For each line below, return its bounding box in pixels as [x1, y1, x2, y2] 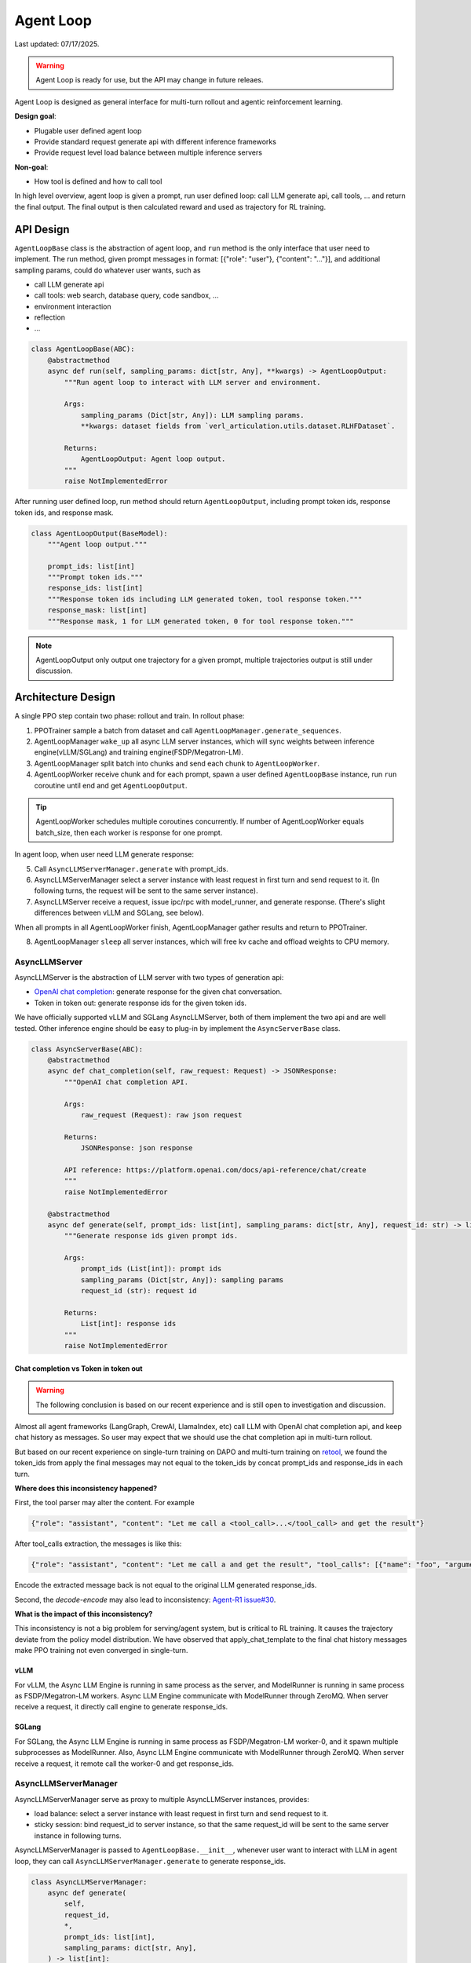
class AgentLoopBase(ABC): [31, 345, 135, 353]
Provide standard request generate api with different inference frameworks [34, 137, 276, 146]
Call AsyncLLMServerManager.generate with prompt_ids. [34, 864, 228, 873]
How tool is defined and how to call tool [34, 177, 162, 186]
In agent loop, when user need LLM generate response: [14, 850, 195, 859]
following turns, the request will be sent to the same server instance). [34, 886, 258, 895]
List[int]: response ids [80, 1319, 177, 1329]
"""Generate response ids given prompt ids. [64, 1231, 239, 1241]
